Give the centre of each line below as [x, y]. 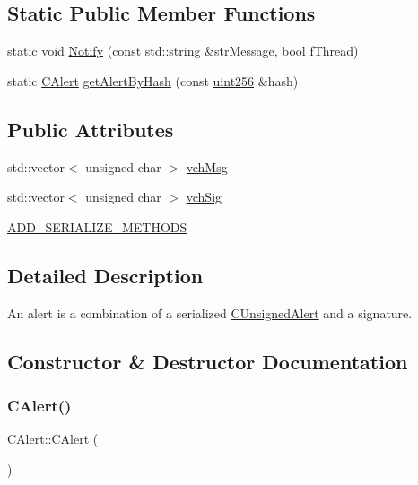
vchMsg [207, 166]
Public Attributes [91, 129]
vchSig [204, 197]
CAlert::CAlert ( [53, 439]
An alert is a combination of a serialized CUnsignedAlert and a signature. [210, 312]
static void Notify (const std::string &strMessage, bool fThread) [183, 51]
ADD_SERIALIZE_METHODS [97, 226]
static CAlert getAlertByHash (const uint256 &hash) [153, 80]
